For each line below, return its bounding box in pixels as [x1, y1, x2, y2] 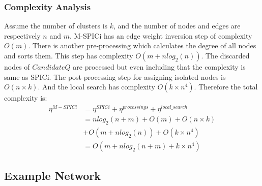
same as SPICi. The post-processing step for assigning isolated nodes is [4, 71, 226, 82]
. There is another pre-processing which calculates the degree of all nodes [28, 40, 256, 51]
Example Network [4, 168, 101, 183]
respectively [4, 30, 41, 41]
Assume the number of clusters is [4, 20, 108, 31]
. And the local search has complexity [38, 81, 155, 92]
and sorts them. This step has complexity [4, 50, 133, 60]
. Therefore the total [194, 81, 258, 92]
